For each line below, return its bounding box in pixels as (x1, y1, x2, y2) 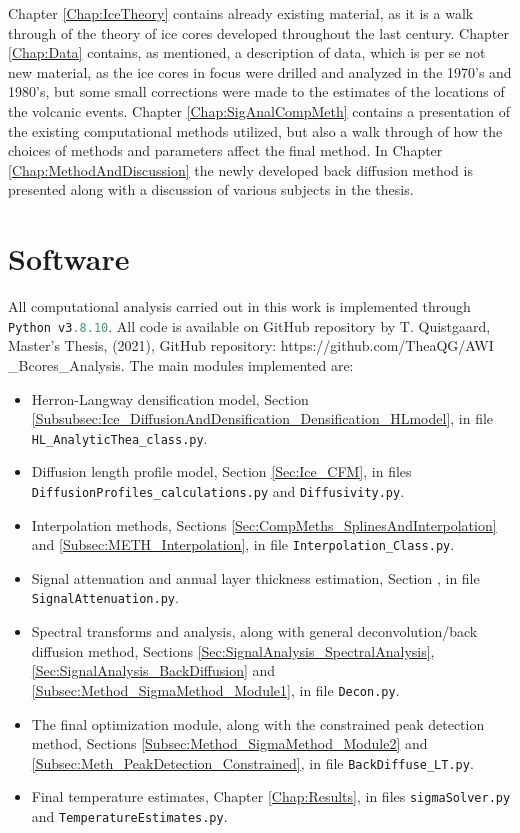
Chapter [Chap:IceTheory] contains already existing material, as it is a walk (8, 3, 474, 23)
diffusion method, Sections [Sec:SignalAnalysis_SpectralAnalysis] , (31, 640, 435, 661)
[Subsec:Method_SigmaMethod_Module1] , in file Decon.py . (31, 679, 400, 700)
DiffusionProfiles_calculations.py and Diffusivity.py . (31, 480, 405, 501)
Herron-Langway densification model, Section (31, 388, 309, 409)
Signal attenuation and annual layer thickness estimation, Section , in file (31, 567, 480, 588)
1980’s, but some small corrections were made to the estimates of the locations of (8, 81, 505, 102)
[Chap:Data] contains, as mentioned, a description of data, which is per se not (8, 42, 486, 63)
